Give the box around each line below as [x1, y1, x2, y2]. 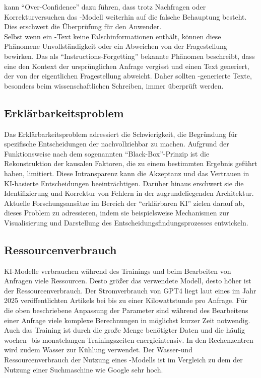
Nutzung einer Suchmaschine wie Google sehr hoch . [4, 364, 163, 374]
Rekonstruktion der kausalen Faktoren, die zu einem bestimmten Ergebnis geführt [4, 158, 257, 169]
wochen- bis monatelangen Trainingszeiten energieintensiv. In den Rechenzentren [4, 334, 253, 345]
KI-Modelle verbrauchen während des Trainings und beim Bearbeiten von [4, 265, 231, 276]
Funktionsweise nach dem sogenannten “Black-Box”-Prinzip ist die [4, 148, 210, 159]
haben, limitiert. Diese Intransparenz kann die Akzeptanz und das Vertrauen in [4, 168, 249, 178]
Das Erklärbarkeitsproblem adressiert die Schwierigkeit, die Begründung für [4, 128, 238, 139]
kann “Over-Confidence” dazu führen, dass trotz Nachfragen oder [4, 2, 206, 12]
